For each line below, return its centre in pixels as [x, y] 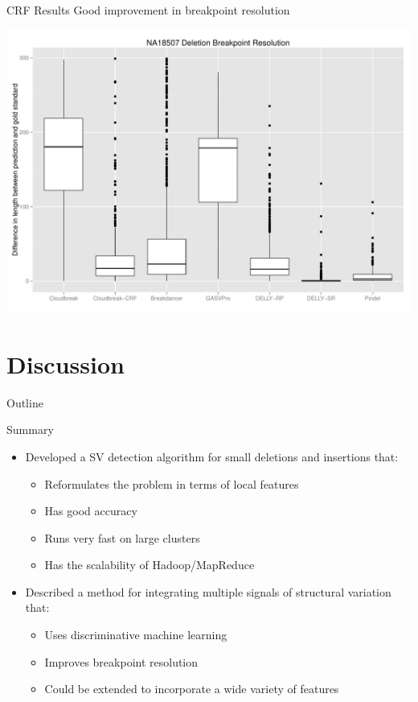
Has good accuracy [91, 511]
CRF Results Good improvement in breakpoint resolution [148, 10]
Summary [30, 429]
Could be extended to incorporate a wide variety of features [192, 689]
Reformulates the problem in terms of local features [172, 483]
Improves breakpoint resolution [121, 661]
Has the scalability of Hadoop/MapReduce [150, 565]
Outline [25, 402]
